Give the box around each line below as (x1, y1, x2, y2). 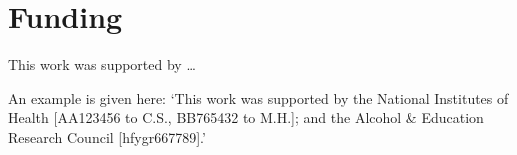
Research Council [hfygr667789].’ (8, 126, 206, 147)
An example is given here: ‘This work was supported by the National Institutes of (8, 87, 509, 108)
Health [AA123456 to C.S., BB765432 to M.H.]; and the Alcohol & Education (8, 107, 484, 128)
